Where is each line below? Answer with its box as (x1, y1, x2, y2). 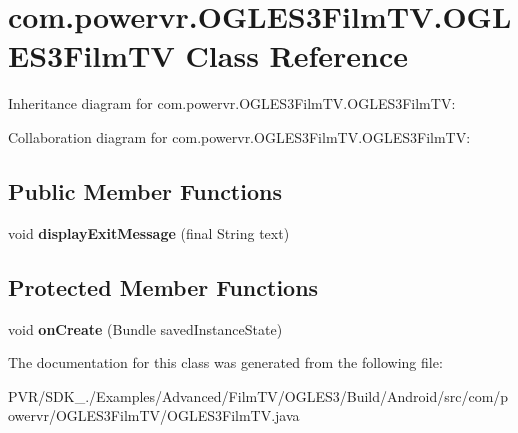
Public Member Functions (8, 175, 282, 206)
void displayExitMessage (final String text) (8, 222, 290, 243)
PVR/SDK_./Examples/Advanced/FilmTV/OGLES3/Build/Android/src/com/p (8, 385, 509, 406)
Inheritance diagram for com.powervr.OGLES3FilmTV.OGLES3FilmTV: (8, 93, 456, 114)
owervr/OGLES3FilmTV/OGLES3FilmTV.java (8, 405, 300, 426)
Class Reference (185, 35, 409, 76)
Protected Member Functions (8, 271, 319, 302)
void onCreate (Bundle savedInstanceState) (8, 318, 283, 339)
